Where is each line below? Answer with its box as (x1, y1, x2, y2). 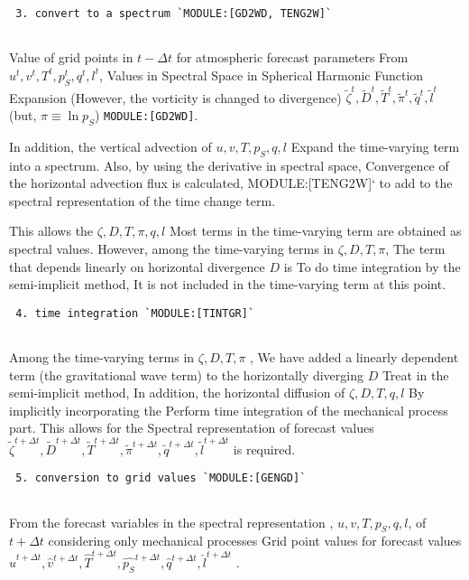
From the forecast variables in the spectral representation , (9, 512, 334, 531)
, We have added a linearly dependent (250, 348, 459, 367)
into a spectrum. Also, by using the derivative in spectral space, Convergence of (9, 155, 449, 174)
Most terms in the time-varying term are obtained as (169, 221, 462, 240)
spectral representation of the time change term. (9, 191, 276, 210)
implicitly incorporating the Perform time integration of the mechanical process (9, 400, 448, 419)
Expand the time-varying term (290, 136, 460, 155)
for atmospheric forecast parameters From (176, 48, 409, 67)
